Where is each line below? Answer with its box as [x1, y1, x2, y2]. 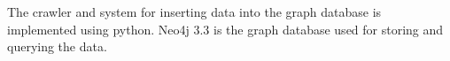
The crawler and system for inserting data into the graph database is [7, 3, 382, 20]
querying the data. [7, 37, 107, 56]
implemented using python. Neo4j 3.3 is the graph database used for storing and [7, 19, 444, 38]
